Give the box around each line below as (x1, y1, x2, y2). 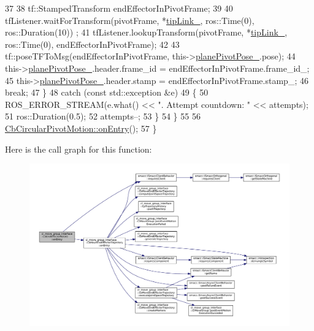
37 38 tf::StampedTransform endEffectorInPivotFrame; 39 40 (5, 2, 233, 14)
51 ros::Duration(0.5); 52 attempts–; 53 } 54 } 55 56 (5, 110, 201, 123)
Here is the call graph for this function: (5, 142, 152, 155)
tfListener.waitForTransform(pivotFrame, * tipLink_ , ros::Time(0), (5, 13, 255, 26)
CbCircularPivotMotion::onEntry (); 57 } (5, 121, 157, 134)
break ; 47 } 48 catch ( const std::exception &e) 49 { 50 (5, 86, 209, 99)
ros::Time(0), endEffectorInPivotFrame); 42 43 (5, 37, 180, 50)
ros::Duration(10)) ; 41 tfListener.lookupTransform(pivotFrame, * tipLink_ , (5, 26, 288, 39)
